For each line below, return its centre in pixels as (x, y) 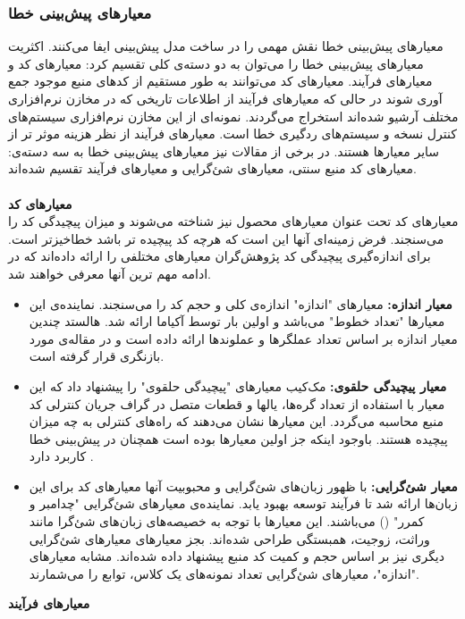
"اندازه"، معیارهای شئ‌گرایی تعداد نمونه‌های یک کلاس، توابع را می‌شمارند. (224, 573)
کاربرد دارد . (61, 456)
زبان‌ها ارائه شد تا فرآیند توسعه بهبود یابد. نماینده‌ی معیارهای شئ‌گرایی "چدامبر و (243, 503)
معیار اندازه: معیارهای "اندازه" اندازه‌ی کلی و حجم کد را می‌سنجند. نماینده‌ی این (241, 303)
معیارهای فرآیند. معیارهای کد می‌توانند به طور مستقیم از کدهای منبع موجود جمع (220, 81)
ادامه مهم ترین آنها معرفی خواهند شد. (110, 273)
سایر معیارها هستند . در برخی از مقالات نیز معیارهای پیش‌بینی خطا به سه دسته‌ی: (224, 151)
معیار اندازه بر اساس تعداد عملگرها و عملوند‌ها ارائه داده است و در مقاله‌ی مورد (243, 338)
